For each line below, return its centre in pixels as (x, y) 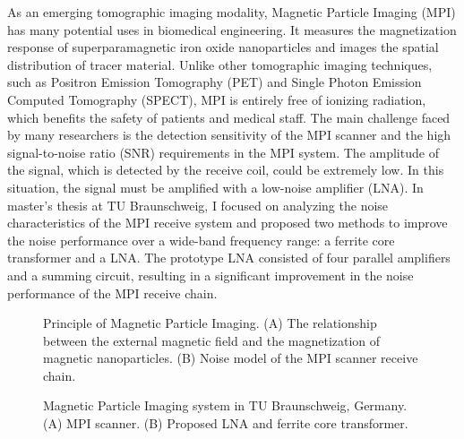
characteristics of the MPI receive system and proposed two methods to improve (228, 223)
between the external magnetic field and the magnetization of (212, 340)
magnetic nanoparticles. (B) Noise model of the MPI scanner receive (231, 358)
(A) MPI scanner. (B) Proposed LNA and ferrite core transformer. (226, 423)
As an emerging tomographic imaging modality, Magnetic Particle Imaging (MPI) (232, 12)
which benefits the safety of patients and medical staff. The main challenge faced (229, 117)
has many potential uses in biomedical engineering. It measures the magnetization (232, 29)
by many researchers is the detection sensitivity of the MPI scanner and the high (229, 135)
